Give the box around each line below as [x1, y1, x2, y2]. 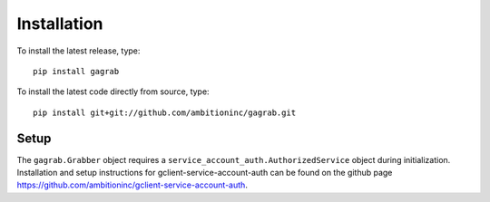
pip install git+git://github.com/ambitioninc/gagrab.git [33, 107, 297, 118]
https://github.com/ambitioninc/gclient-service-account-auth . [16, 179, 249, 190]
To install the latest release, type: [16, 45, 141, 56]
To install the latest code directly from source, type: [16, 86, 210, 97]
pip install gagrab [33, 66, 120, 76]
